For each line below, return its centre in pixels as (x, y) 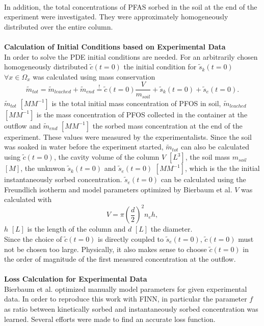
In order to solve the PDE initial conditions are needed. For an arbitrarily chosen (131, 56)
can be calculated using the (203, 179)
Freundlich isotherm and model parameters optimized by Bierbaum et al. (118, 189)
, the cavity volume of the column (107, 157)
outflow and (22, 125)
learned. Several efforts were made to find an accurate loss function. (110, 319)
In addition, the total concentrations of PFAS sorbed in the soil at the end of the (131, 6)
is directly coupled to (131, 239)
